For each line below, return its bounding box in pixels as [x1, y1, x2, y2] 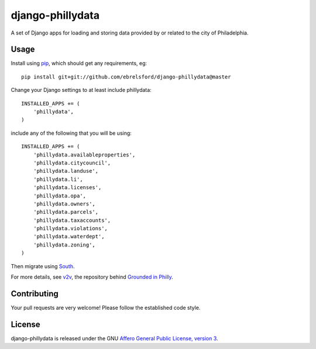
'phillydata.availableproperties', [33, 151, 136, 158]
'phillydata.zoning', [33, 241, 96, 248]
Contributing [11, 289, 59, 299]
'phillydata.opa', [33, 192, 87, 199]
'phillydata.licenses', [33, 184, 102, 191]
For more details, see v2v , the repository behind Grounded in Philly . [11, 273, 174, 280]
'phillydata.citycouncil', [33, 159, 111, 166]
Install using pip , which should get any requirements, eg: [11, 60, 147, 67]
